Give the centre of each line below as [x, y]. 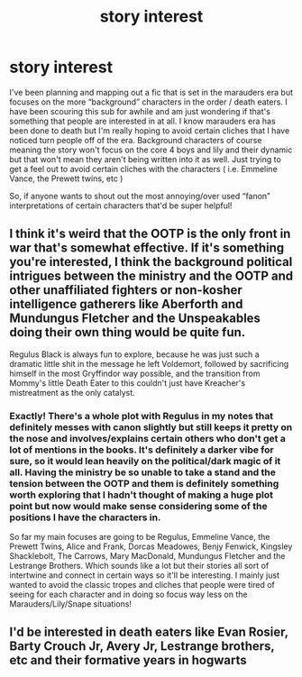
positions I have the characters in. [85, 517]
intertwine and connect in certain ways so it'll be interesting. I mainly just [145, 575]
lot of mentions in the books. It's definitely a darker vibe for [142, 450]
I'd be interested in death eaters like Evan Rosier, [149, 632]
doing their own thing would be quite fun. [128, 332]
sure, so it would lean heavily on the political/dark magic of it [145, 461]
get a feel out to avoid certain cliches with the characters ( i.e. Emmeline [143, 169]
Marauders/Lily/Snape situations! [71, 604]
